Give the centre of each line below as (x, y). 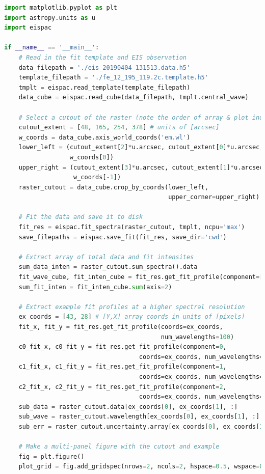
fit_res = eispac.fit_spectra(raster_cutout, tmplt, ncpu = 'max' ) (132, 227)
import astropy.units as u (50, 18)
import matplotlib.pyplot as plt (61, 8)
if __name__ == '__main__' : (52, 48)
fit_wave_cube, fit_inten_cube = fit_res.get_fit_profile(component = (139, 277)
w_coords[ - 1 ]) (97, 177)
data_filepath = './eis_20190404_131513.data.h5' (104, 67)
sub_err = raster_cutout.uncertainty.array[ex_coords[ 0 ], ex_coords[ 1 (141, 426)
